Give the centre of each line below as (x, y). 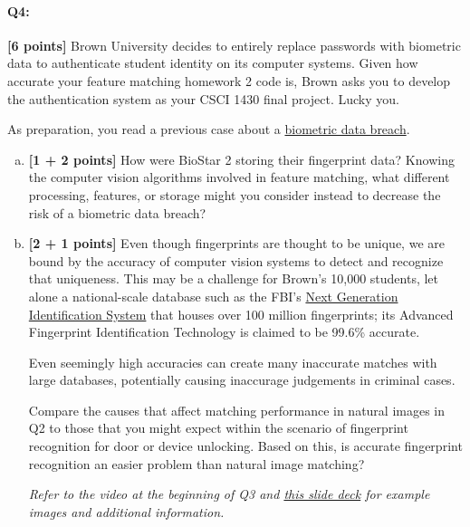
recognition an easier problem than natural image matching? (197, 463)
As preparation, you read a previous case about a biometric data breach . (209, 129)
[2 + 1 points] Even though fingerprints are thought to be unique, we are (236, 243)
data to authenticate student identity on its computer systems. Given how (213, 63)
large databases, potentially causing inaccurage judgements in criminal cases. (242, 380)
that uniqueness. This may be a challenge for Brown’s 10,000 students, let (234, 278)
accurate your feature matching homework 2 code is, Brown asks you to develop (229, 80)
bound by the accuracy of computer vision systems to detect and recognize (236, 260)
